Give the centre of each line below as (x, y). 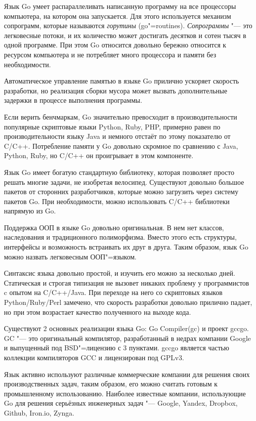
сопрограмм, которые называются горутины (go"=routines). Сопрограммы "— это (128, 25)
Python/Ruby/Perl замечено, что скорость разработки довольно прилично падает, (128, 302)
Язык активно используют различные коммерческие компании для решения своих (127, 374)
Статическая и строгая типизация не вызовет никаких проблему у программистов (127, 282)
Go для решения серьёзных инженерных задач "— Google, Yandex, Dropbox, (121, 403)
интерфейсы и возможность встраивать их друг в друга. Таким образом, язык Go (126, 247)
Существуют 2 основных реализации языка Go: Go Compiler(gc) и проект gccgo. (127, 328)
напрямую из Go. (30, 211)
